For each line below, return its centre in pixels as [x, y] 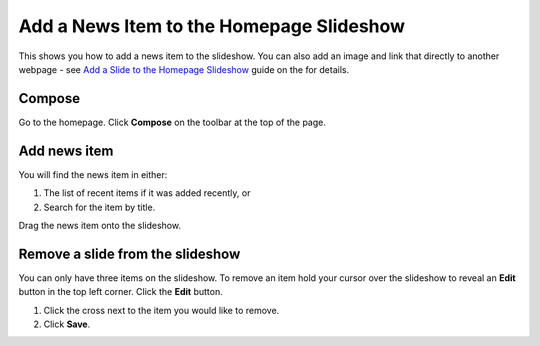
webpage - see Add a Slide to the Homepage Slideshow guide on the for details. [184, 69]
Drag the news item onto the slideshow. [100, 225]
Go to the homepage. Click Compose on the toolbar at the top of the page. [172, 122]
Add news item [66, 150]
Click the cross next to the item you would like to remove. [161, 310]
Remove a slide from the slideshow [129, 253]
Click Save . [67, 324]
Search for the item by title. [99, 207]
